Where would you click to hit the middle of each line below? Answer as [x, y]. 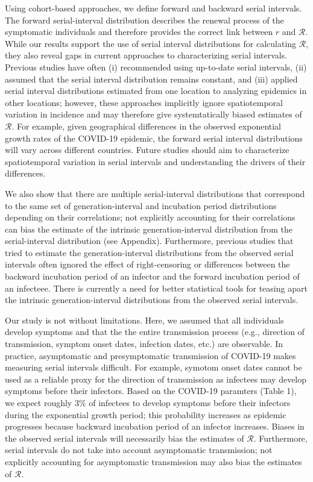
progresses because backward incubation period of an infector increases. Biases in [155, 426]
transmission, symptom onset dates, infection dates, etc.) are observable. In [144, 344]
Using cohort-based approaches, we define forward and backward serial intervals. [153, 8]
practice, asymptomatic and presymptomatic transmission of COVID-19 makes [150, 355]
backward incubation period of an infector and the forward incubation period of [152, 276]
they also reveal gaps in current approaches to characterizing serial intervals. [146, 55]
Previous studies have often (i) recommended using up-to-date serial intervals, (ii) [156, 67]
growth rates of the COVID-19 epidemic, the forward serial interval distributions [154, 138]
